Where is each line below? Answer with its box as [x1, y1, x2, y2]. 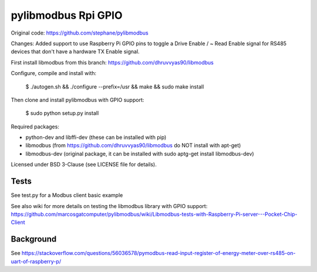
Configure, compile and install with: [11, 70, 97, 77]
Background [11, 234, 57, 244]
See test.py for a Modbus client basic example [11, 192, 123, 199]
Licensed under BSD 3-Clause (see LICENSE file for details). [11, 161, 157, 168]
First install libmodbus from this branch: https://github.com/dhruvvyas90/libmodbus [11, 59, 214, 66]
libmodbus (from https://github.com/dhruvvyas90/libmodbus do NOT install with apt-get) [25, 142, 241, 149]
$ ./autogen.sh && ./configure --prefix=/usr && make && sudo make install [25, 83, 204, 90]
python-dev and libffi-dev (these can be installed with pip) [25, 134, 167, 141]
